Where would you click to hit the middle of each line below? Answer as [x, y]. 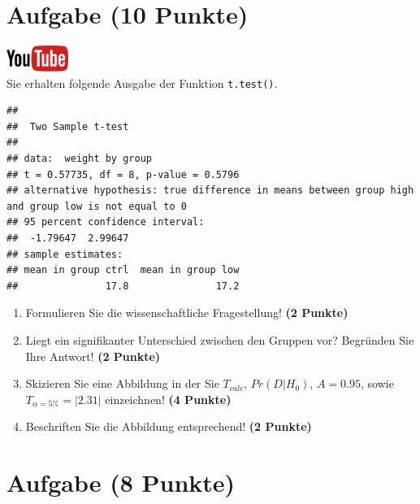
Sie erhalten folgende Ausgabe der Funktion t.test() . [142, 83]
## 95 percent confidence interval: [106, 222]
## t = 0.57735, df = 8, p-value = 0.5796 [123, 174]
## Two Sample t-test [68, 126]
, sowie [377, 383]
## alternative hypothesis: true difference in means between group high [210, 191]
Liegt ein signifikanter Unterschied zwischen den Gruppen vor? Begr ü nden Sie [220, 339]
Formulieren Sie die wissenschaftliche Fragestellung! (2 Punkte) [187, 313]
